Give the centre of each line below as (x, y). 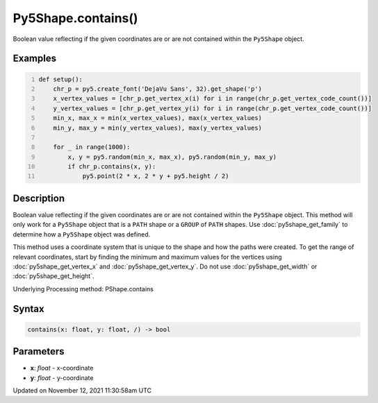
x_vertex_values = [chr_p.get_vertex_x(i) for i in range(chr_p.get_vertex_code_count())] (212, 98)
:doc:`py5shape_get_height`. (54, 276)
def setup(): (61, 79)
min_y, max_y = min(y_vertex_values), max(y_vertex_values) (158, 128)
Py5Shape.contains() (75, 18)
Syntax (28, 309)
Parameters (39, 351)
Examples (35, 59)
